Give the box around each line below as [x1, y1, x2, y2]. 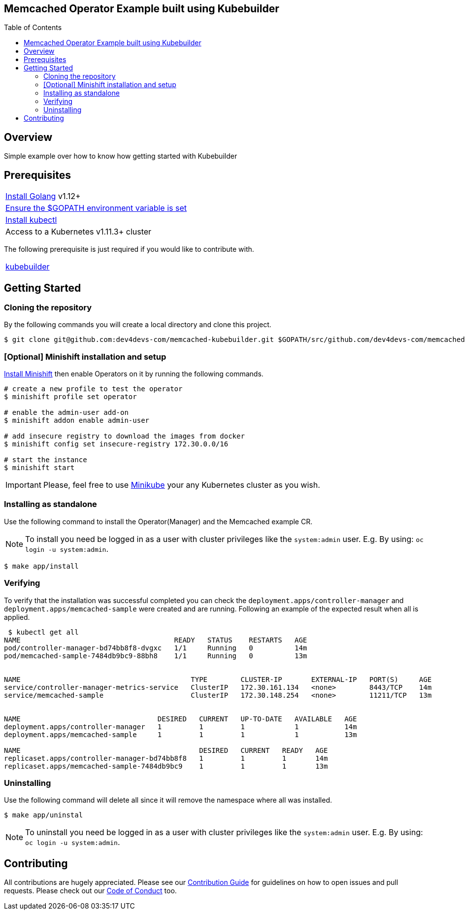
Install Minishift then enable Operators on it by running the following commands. [4, 370, 264, 378]
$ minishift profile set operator [4, 393, 137, 401]
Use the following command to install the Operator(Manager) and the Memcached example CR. [4, 517, 313, 526]
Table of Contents [4, 23, 62, 32]
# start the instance [4, 456, 87, 464]
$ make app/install [4, 562, 79, 570]
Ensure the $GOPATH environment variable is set [5, 203, 187, 213]
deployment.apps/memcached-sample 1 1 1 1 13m [4, 730, 357, 739]
